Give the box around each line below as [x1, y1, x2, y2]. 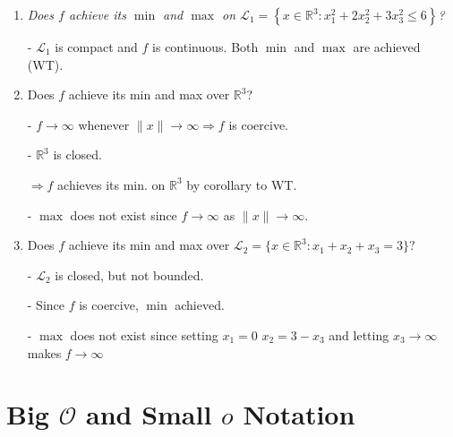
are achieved [353, 38, 421, 56]
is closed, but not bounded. [55, 265, 204, 284]
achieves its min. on [57, 175, 166, 193]
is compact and [55, 38, 138, 56]
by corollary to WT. [186, 175, 297, 193]
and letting [329, 325, 389, 344]
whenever [78, 115, 130, 133]
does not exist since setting [70, 325, 218, 344]
